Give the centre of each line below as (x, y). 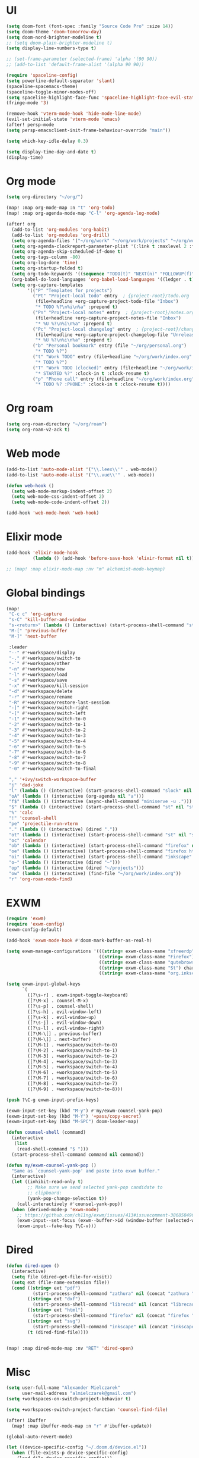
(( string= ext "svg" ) (54, 1321)
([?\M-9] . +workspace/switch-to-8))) (75, 1089)
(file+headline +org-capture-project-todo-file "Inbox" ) (107, 302)
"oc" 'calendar (27, 840)
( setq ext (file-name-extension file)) (61, 1283)
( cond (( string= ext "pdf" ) (46, 1288)
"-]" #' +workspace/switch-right (49, 708)
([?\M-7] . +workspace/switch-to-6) (73, 1078)
